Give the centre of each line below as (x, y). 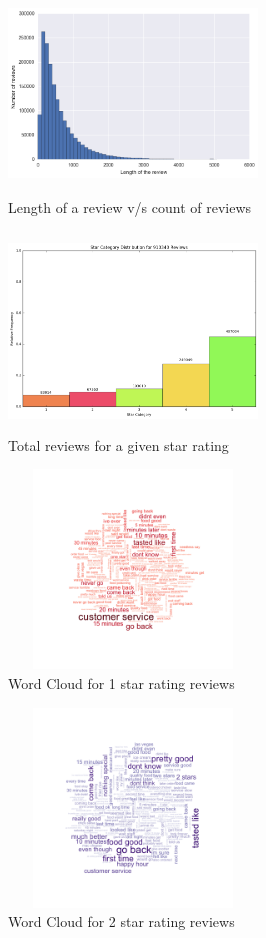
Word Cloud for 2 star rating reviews (121, 921)
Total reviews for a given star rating (118, 444)
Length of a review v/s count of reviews (130, 206)
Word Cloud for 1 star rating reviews (121, 682)
